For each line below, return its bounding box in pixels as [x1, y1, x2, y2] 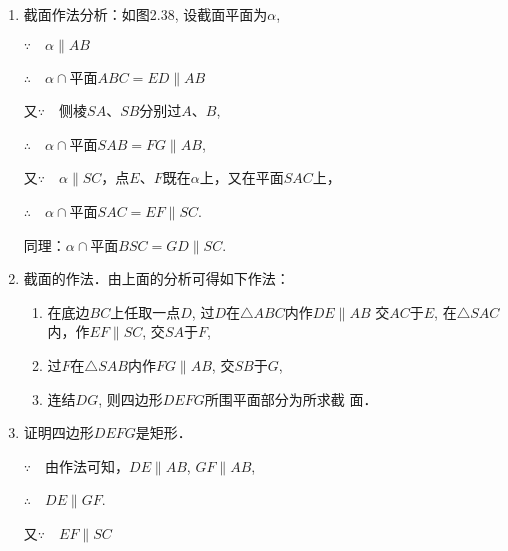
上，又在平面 [199, 167, 284, 188]
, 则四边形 [98, 388, 163, 409]
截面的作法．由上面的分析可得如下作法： [23, 268, 290, 289]
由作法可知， [45, 455, 130, 476]
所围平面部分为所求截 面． [204, 388, 378, 409]
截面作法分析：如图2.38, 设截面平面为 [23, 4, 268, 24]
